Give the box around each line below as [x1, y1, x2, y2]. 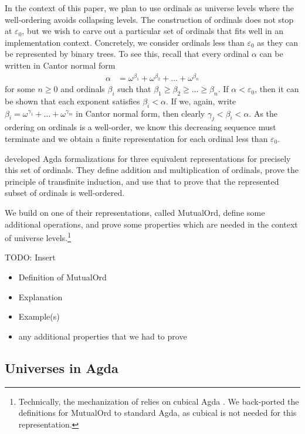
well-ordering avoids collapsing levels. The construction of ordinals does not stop [5, 13, 294, 25]
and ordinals [60, 83, 105, 95]
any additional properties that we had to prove [18, 330, 187, 342]
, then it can [255, 83, 299, 95]
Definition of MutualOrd [18, 271, 107, 283]
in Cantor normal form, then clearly [76, 107, 205, 119]
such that [117, 83, 151, 95]
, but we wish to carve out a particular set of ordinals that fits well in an [22, 25, 284, 37]
